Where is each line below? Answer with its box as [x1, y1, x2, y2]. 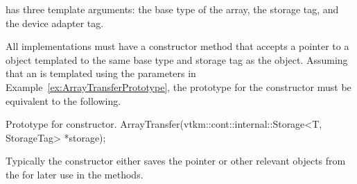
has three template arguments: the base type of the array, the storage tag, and [6, 2, 339, 16]
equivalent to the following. [6, 93, 121, 108]
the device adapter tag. [6, 15, 104, 30]
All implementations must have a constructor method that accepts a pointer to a [6, 39, 349, 53]
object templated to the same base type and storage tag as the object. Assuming [6, 52, 348, 67]
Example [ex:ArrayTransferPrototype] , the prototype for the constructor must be [6, 79, 351, 94]
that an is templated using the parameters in [6, 66, 196, 81]
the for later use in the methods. [6, 167, 143, 181]
